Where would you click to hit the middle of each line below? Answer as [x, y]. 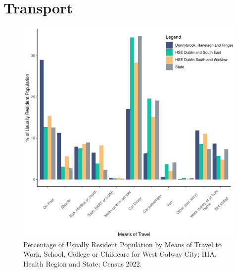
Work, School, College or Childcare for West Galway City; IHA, [120, 254]
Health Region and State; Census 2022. [83, 263]
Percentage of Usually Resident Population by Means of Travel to [123, 244]
